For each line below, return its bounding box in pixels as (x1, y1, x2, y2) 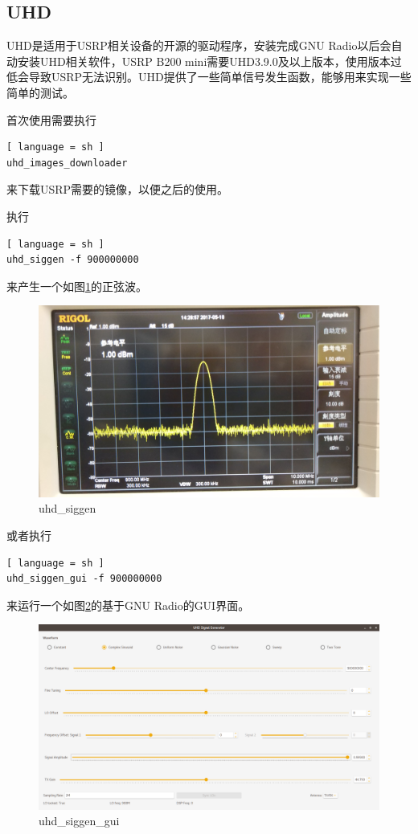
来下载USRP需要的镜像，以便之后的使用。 (6, 181, 229, 198)
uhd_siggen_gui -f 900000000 (6, 573, 162, 585)
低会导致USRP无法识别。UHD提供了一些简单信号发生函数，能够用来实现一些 (6, 68, 412, 85)
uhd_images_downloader (6, 157, 128, 169)
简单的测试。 (6, 84, 74, 100)
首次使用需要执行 (6, 111, 96, 128)
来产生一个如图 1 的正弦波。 (6, 277, 147, 294)
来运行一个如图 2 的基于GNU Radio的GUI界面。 (6, 596, 250, 613)
